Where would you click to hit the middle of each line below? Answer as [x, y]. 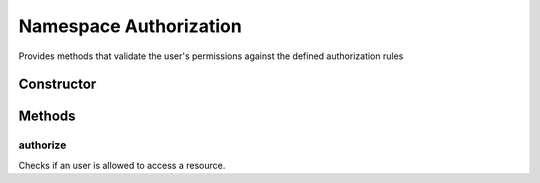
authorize [42, 145]
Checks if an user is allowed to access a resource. [122, 165]
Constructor [57, 84]
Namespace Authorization [130, 26]
